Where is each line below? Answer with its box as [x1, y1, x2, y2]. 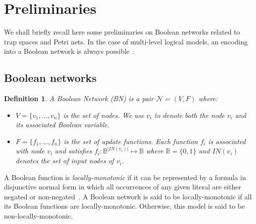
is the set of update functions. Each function [63, 136, 198, 146]
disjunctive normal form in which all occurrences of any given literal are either [4, 182, 241, 192]
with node [15, 146, 45, 156]
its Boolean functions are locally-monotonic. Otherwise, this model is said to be [4, 201, 245, 211]
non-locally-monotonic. [4, 211, 73, 221]
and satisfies [55, 146, 92, 156]
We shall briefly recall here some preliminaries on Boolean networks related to [4, 27, 240, 37]
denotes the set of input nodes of [15, 155, 114, 166]
